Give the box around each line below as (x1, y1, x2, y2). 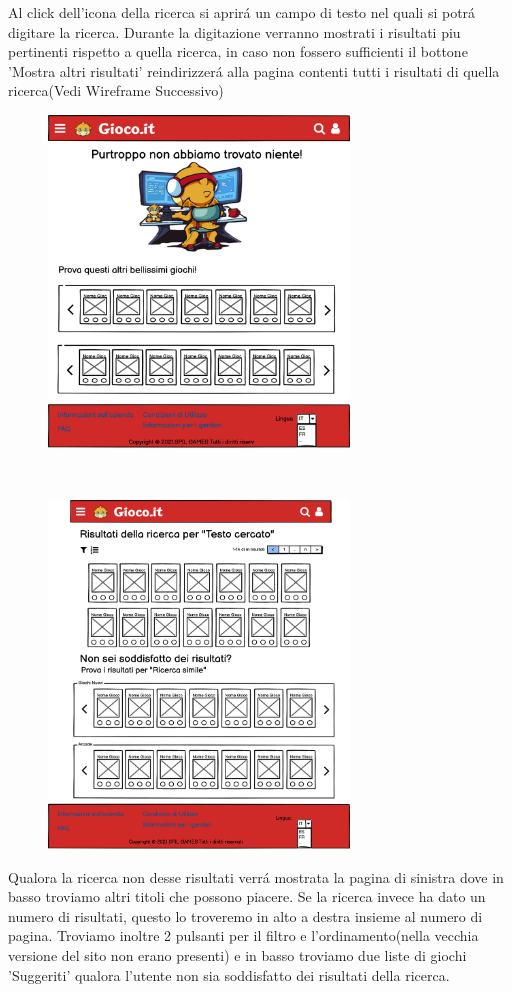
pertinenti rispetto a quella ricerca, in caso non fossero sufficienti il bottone (8, 41, 468, 62)
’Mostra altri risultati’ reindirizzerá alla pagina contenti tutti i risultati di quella (8, 60, 500, 81)
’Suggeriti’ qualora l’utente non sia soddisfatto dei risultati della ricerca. (8, 964, 450, 985)
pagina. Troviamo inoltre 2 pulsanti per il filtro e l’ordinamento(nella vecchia (8, 925, 479, 946)
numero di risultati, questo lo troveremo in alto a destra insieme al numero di (8, 905, 483, 926)
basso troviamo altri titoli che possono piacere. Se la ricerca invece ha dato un (8, 886, 486, 907)
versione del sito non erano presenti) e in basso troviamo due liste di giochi (8, 945, 467, 966)
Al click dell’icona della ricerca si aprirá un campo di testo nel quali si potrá (8, 2, 476, 22)
